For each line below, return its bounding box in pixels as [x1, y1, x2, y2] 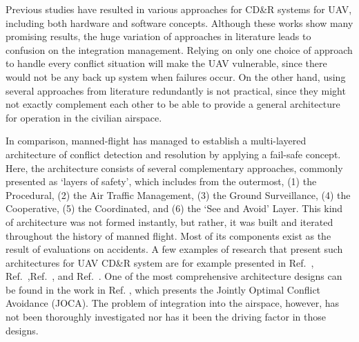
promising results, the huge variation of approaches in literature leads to [6, 29, 311, 44]
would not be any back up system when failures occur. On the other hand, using [6, 69, 346, 84]
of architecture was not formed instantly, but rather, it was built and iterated [6, 214, 333, 229]
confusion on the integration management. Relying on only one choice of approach [6, 42, 353, 57]
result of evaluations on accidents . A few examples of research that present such [6, 242, 343, 256]
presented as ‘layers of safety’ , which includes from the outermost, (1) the [6, 174, 317, 189]
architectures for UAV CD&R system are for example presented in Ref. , [6, 255, 314, 269]
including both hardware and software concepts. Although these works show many [6, 15, 353, 30]
